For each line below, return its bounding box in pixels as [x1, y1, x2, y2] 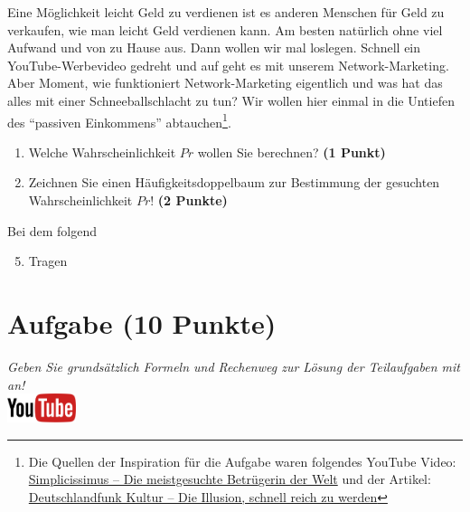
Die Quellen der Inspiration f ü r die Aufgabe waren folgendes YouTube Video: [28, 451, 456, 470]
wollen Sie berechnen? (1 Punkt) [197, 142, 386, 161]
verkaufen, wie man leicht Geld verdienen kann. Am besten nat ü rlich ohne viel [7, 20, 443, 39]
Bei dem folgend [7, 221, 97, 240]
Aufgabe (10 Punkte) [7, 304, 277, 341]
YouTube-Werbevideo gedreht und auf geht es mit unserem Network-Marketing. [7, 55, 449, 74]
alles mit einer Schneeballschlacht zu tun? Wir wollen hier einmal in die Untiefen [7, 90, 455, 109]
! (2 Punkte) [150, 191, 228, 209]
